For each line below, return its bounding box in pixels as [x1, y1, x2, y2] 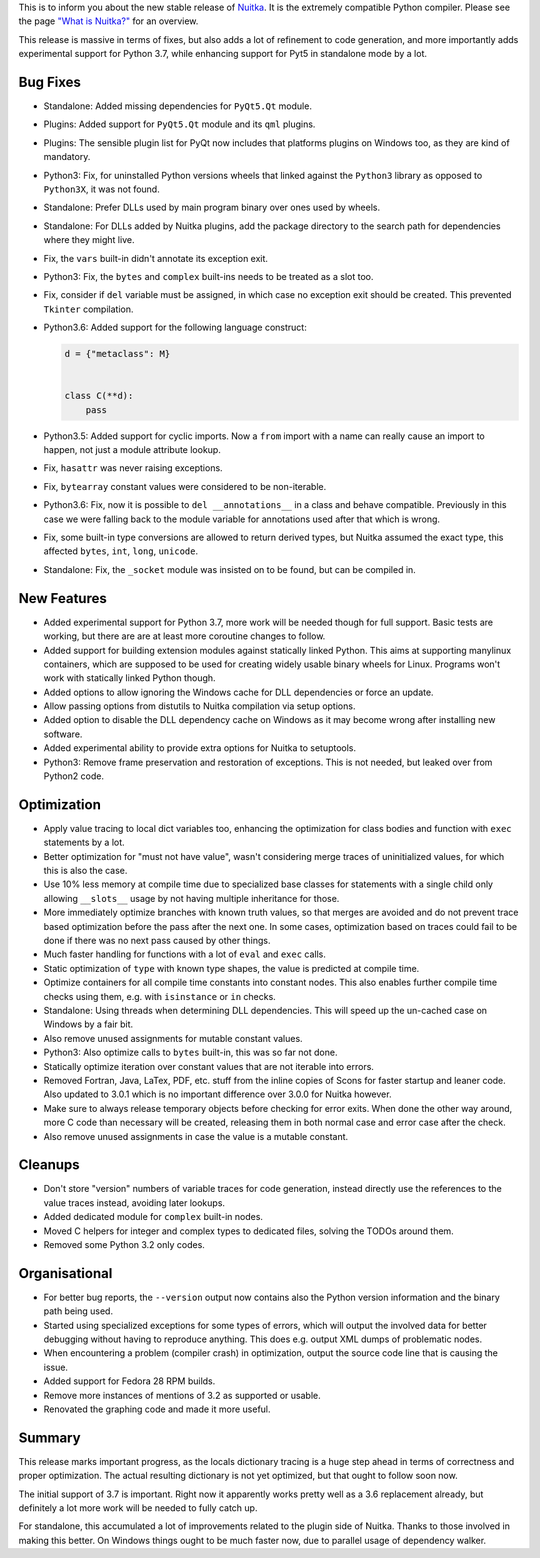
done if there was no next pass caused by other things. [43, 935, 271, 947]
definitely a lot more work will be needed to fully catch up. [18, 1502, 258, 1514]
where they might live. [43, 234, 135, 246]
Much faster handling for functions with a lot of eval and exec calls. [43, 948, 327, 960]
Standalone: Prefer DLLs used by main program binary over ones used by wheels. [43, 201, 380, 214]
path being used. [43, 1305, 114, 1317]
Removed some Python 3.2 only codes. [43, 1238, 205, 1250]
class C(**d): [64, 390, 134, 402]
